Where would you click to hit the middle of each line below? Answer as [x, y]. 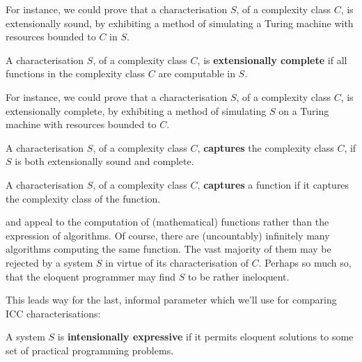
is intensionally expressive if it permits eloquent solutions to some [205, 337]
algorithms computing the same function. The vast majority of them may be [168, 249]
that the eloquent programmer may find [90, 276]
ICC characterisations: [53, 313]
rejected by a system [49, 262]
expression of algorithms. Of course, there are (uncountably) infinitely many [168, 235]
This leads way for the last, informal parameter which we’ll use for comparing [171, 300]
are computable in [197, 73]
